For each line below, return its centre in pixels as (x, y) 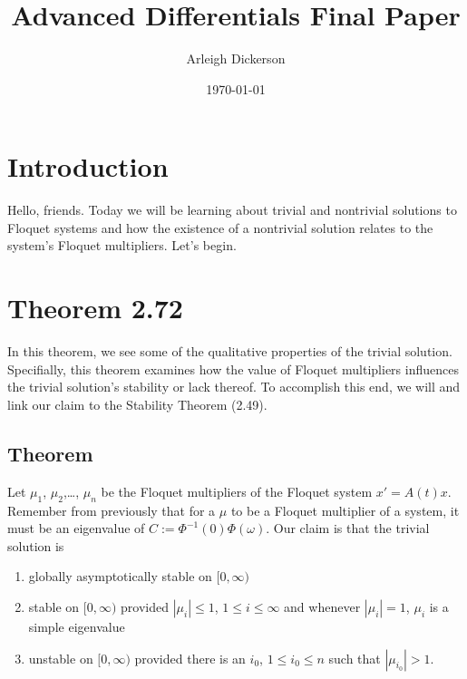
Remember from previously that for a (112, 510)
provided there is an (190, 658)
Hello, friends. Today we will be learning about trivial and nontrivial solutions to (232, 210)
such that (355, 658)
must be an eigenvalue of (76, 528)
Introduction (88, 166)
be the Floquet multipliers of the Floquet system (237, 491)
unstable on (61, 658)
